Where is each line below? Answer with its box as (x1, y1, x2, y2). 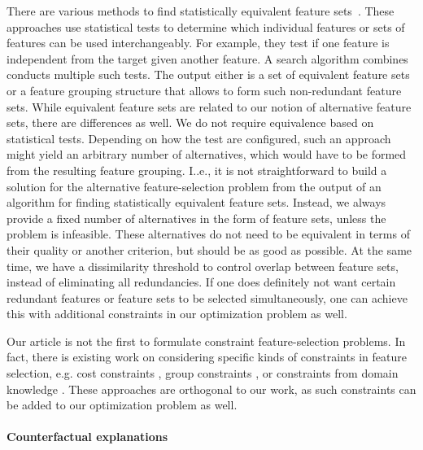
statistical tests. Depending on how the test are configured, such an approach (7, 129, 391, 146)
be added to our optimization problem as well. (7, 396, 238, 413)
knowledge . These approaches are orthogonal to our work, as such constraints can (7, 380, 416, 397)
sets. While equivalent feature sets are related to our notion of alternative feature (7, 98, 412, 115)
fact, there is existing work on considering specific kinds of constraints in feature (7, 348, 407, 365)
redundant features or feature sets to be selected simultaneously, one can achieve (7, 289, 408, 306)
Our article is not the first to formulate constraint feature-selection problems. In (7, 332, 406, 349)
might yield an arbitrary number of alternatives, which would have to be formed (7, 146, 407, 163)
